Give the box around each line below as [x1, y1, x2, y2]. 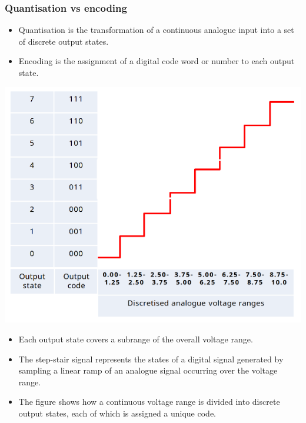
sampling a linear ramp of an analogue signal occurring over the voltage [18, 364, 278, 377]
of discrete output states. [18, 35, 109, 47]
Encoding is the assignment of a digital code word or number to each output [18, 55, 295, 67]
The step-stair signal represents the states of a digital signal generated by [18, 352, 284, 365]
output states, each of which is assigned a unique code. [18, 407, 216, 419]
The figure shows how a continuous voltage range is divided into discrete [18, 395, 280, 408]
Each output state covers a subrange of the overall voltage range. [18, 332, 253, 345]
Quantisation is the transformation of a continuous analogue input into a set [18, 24, 294, 36]
